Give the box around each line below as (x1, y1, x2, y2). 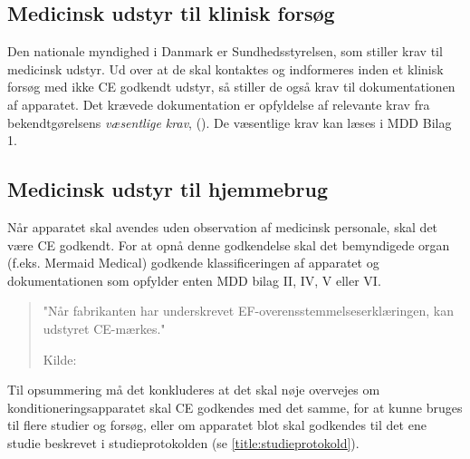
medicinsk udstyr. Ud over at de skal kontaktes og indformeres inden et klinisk (7, 59, 444, 78)
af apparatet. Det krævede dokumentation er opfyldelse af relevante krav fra (7, 94, 430, 113)
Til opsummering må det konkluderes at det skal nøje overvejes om (7, 380, 380, 399)
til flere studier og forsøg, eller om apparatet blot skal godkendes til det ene (7, 415, 427, 435)
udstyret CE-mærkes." (43, 318, 166, 337)
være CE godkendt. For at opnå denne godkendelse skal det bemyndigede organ (7, 235, 450, 254)
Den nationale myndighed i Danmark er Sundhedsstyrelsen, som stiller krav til (7, 42, 443, 61)
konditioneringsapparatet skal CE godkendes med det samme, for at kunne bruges (7, 397, 463, 416)
